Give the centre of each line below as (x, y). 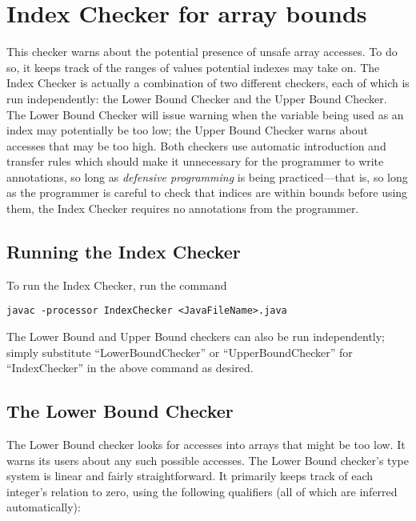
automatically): (44, 507)
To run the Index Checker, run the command (117, 285)
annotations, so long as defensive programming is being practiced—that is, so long (207, 176)
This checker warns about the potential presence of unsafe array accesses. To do (202, 52)
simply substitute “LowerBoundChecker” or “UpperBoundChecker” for (180, 352)
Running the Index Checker (124, 252)
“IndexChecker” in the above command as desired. (130, 368)
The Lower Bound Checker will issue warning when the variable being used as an (205, 114)
